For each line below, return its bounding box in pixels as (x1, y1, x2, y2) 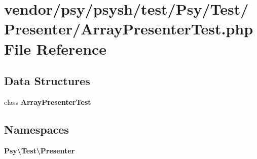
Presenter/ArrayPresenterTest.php (4, 18, 253, 39)
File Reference (4, 38, 107, 59)
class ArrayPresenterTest (4, 96, 91, 107)
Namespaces (4, 121, 69, 137)
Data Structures (4, 73, 90, 89)
